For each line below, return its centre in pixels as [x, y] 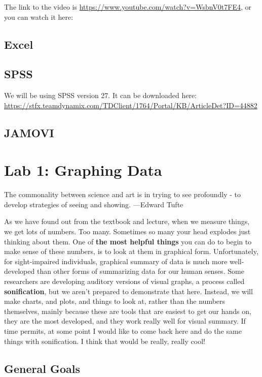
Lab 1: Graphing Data [83, 170]
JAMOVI [29, 132]
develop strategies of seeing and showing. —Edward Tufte [94, 204]
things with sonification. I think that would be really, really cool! [105, 341]
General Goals [42, 368]
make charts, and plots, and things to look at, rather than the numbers [115, 301]
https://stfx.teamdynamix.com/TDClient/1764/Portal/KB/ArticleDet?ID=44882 [131, 105]
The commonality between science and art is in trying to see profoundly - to [122, 194]
